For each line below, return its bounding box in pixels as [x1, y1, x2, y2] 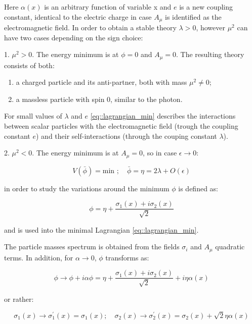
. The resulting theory [176, 49, 244, 60]
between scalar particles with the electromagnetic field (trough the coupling [4, 121, 238, 131]
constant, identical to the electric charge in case [4, 11, 152, 22]
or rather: [4, 293, 34, 304]
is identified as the [165, 11, 222, 22]
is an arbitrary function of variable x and [44, 2, 172, 12]
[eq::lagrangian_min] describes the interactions [90, 111, 236, 121]
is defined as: [178, 183, 219, 193]
